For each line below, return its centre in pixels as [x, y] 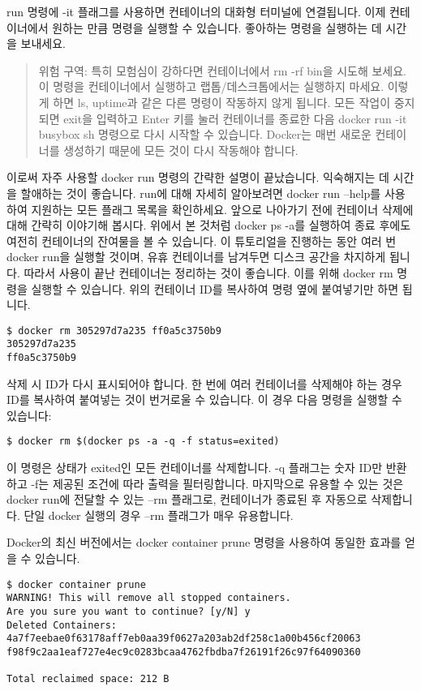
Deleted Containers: [62, 625]
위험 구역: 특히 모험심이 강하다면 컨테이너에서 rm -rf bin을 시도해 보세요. [223, 70]
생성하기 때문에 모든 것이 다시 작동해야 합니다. [181, 150]
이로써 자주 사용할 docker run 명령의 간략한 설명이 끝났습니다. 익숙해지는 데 [198, 177]
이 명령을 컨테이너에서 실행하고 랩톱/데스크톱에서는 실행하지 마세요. [211, 86]
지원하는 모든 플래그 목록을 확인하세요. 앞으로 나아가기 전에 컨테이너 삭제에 [222, 209]
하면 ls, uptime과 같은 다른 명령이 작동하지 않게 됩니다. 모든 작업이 [222, 102]
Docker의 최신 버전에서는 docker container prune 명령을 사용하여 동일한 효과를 [204, 542]
